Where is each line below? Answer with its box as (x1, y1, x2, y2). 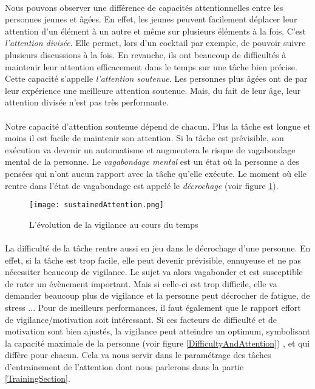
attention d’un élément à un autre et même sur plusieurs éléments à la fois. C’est (5, 24, 306, 37)
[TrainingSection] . (5, 372, 70, 385)
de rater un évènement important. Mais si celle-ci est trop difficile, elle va (5, 277, 277, 290)
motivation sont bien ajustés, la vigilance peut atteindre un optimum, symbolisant (5, 325, 311, 337)
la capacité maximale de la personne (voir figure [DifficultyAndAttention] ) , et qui (5, 336, 310, 349)
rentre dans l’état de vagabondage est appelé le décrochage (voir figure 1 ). (5, 179, 279, 191)
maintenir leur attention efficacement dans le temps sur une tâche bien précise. (5, 60, 297, 73)
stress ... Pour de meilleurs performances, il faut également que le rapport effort (5, 301, 301, 313)
